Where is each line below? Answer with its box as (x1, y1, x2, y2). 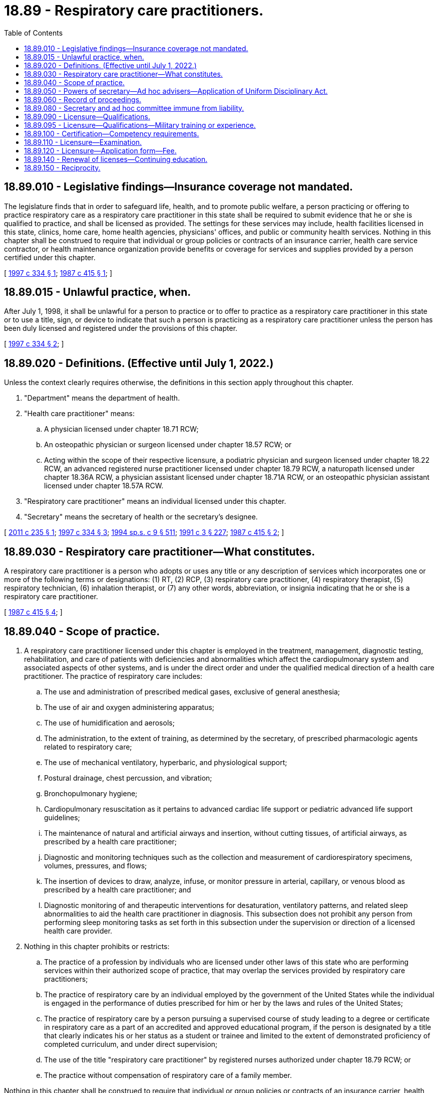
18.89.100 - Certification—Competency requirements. (24, 129, 199, 138)
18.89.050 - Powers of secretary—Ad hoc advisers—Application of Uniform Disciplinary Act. (24, 86, 328, 95)
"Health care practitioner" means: (24, 409, 135, 418)
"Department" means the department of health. (24, 394, 180, 403)
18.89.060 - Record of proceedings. (24, 95, 142, 104)
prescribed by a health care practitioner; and (44, 885, 191, 894)
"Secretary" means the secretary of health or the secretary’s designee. (24, 512, 258, 521)
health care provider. (44, 926, 113, 935)
